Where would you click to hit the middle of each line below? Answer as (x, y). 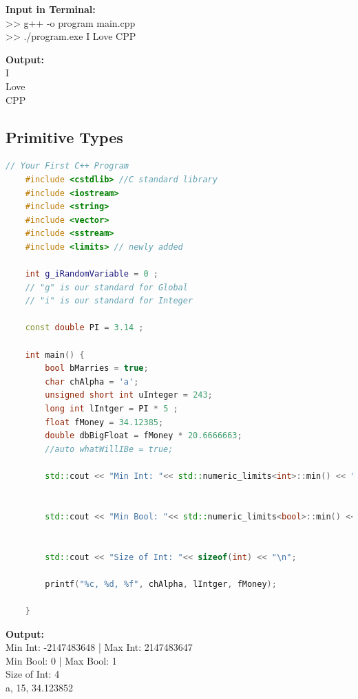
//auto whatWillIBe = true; (109, 449)
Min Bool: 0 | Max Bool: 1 (61, 660)
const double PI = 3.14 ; (84, 328)
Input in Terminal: (51, 9)
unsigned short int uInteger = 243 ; (129, 395)
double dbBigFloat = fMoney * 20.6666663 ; (144, 436)
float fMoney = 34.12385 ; (104, 422)
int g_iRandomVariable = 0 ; (92, 274)
